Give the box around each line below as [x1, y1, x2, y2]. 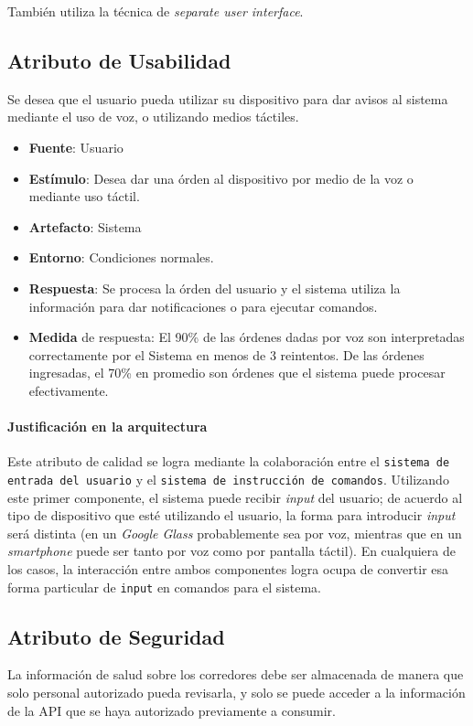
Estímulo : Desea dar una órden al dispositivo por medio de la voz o [28, 168, 414, 187]
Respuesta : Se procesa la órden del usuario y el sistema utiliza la [28, 278, 401, 297]
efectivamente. [28, 380, 109, 400]
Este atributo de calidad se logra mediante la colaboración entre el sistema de [7, 452, 450, 471]
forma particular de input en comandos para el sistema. [7, 577, 322, 596]
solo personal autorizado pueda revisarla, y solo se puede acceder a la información [7, 683, 466, 702]
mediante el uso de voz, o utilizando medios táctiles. [7, 107, 299, 126]
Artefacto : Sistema [28, 217, 142, 236]
